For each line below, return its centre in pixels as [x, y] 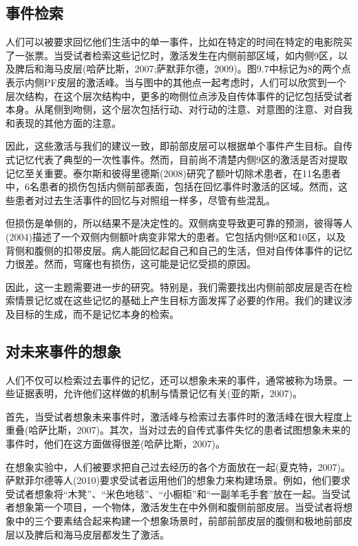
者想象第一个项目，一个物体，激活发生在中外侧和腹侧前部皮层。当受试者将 [174, 507]
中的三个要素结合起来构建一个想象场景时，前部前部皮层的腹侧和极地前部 [179, 521]
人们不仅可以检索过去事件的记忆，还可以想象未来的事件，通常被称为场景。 [174, 380]
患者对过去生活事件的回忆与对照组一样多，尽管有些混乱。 [145, 200]
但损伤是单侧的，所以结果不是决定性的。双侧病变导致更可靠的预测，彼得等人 [179, 223]
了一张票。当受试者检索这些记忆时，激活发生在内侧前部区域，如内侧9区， [172, 55]
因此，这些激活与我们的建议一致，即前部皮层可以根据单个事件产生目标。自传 [179, 146]
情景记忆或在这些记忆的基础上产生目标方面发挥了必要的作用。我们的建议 [179, 300]
